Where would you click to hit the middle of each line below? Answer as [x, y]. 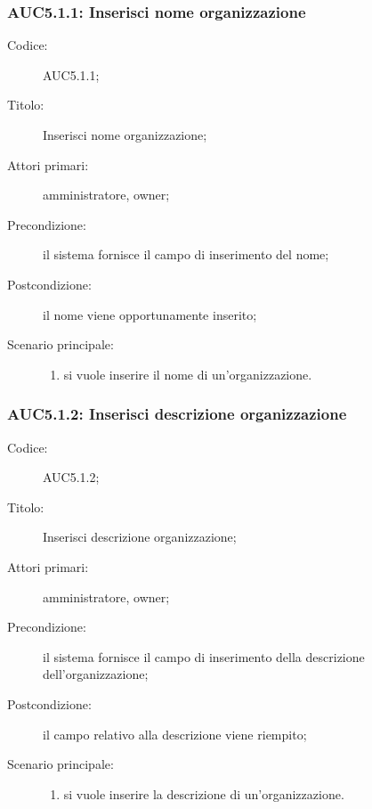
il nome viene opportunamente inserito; [150, 314]
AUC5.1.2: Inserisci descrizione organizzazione [177, 414]
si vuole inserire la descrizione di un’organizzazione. [204, 793]
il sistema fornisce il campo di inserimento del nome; [186, 254]
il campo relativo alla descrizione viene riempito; [175, 734]
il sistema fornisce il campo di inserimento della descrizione [204, 656]
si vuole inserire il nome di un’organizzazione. [188, 374]
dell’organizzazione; [96, 674]
